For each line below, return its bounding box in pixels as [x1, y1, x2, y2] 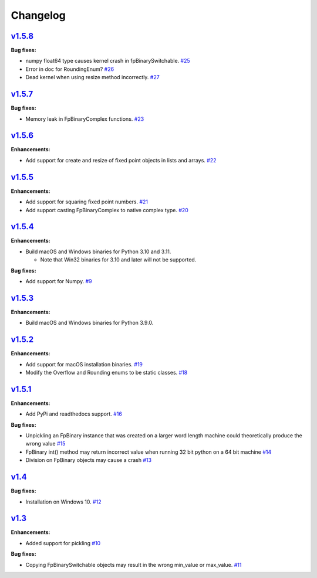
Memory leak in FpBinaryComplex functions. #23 [25, 115, 144, 123]
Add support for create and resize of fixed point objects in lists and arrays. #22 [25, 157, 217, 164]
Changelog [11, 9, 66, 22]
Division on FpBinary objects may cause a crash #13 [25, 457, 152, 464]
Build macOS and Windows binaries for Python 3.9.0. [25, 319, 154, 327]
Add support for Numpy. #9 [25, 277, 92, 284]
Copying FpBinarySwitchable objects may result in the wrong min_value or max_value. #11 [25, 561, 242, 568]
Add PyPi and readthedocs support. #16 [25, 410, 123, 417]
